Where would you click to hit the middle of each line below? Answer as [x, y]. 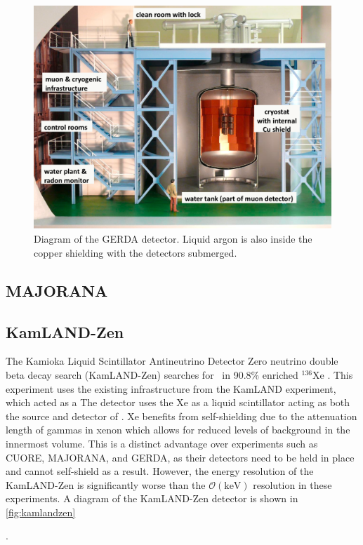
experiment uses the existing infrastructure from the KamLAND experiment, [171, 388]
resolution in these [292, 484]
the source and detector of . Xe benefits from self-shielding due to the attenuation [181, 416]
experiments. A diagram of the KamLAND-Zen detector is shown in [152, 498]
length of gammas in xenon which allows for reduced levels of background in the [178, 430]
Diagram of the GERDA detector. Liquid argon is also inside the [173, 239]
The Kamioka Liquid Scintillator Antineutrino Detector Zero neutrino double [172, 361]
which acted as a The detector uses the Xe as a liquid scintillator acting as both [178, 402]
